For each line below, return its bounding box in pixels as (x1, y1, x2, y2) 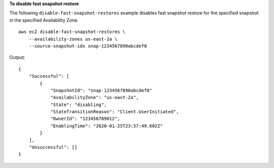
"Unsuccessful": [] (28, 145, 78, 150)
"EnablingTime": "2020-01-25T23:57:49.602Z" (50, 123, 163, 129)
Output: (9, 54, 25, 60)
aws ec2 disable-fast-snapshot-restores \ (18, 29, 126, 35)
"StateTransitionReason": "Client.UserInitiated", (50, 109, 179, 115)
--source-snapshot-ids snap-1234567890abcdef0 (28, 43, 147, 49)
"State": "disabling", (50, 102, 107, 108)
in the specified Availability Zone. (9, 17, 79, 23)
